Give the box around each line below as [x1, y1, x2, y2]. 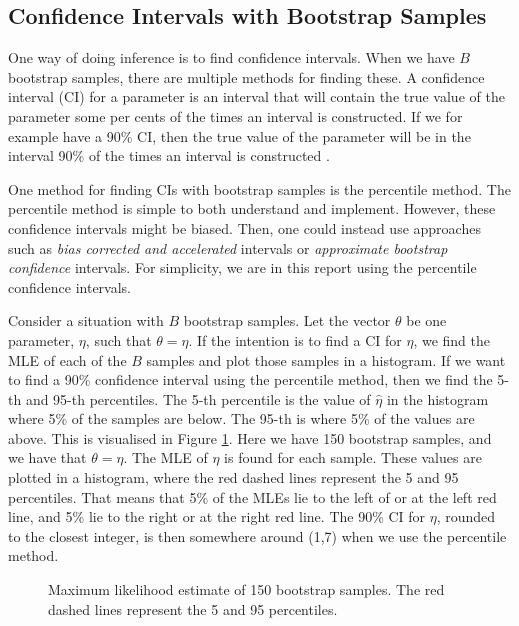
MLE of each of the [8, 349, 127, 370]
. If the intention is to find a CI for [188, 329, 402, 350]
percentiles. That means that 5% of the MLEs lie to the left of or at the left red [8, 486, 497, 507]
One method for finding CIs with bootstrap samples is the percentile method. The [8, 178, 511, 199]
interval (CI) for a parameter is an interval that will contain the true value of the [8, 86, 505, 107]
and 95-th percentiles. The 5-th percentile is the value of [25, 388, 371, 409]
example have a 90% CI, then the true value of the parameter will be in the [8, 125, 471, 146]
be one [406, 310, 447, 331]
